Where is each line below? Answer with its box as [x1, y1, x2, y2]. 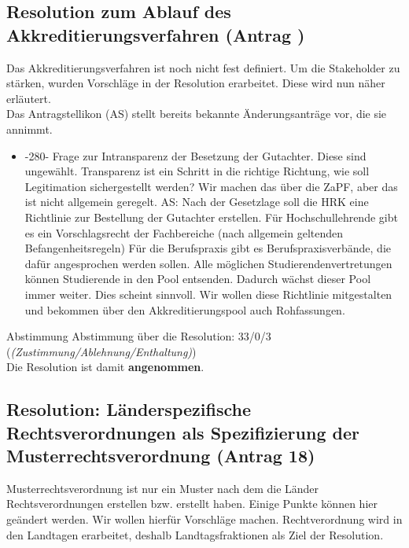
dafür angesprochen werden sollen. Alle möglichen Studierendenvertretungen [24, 255, 392, 271]
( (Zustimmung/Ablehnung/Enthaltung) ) [6, 343, 197, 359]
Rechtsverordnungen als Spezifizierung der [6, 420, 359, 444]
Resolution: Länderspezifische [6, 397, 251, 421]
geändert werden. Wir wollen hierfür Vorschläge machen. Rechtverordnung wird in [6, 511, 403, 528]
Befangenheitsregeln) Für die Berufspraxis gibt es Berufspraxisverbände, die [24, 240, 391, 256]
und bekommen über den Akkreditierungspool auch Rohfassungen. [24, 301, 345, 318]
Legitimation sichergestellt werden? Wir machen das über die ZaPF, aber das [24, 178, 398, 194]
